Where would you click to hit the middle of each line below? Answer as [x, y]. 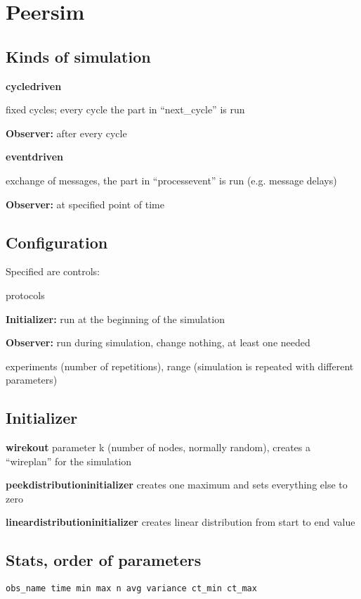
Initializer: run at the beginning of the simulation [115, 319]
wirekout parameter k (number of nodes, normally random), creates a [158, 447]
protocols [25, 295]
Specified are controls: [53, 271]
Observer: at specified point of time [85, 204]
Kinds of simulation [78, 56]
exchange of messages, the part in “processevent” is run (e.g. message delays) [171, 180]
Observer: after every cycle [66, 133]
